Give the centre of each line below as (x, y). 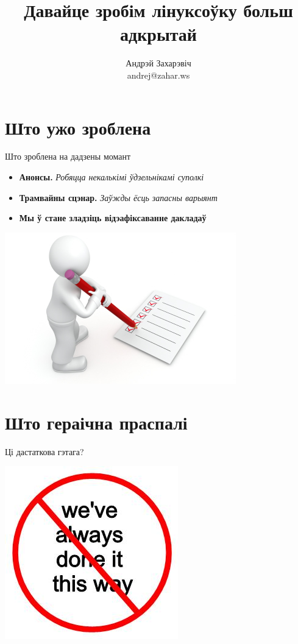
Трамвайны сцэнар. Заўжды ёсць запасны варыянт (118, 197)
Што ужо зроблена (78, 127)
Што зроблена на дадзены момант (68, 156)
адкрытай (158, 34)
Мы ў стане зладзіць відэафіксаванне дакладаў (113, 218)
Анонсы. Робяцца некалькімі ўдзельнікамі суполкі (112, 177)
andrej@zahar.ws (158, 75)
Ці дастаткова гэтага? (44, 451)
